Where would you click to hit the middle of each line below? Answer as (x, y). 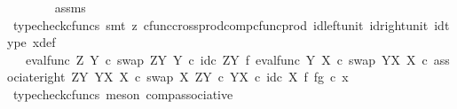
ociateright (36, 77)
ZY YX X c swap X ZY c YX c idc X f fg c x (210, 77)
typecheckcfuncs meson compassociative (123, 93)
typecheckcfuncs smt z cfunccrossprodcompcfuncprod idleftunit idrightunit (221, 24)
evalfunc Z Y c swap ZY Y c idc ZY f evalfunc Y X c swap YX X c (226, 59)
